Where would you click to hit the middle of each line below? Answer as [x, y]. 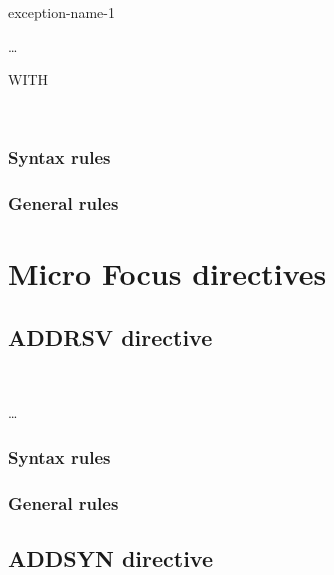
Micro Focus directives [167, 273]
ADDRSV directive [110, 336]
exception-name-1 [61, 12]
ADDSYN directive [111, 557]
